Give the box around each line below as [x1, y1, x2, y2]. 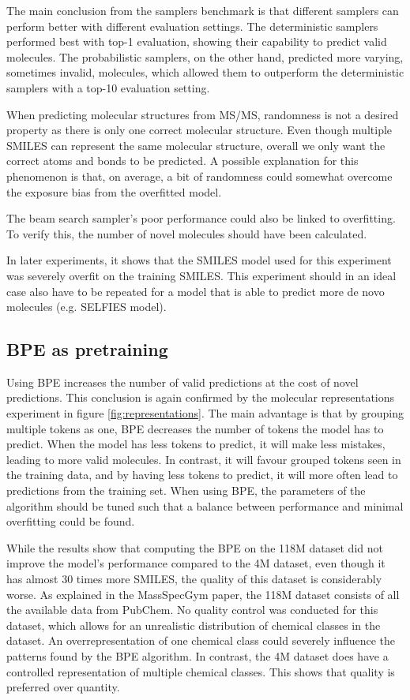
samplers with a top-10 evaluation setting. [6, 79, 210, 95]
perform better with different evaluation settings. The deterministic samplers [6, 17, 378, 34]
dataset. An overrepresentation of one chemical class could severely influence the [6, 632, 396, 649]
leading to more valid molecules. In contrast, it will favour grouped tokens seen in [6, 451, 401, 467]
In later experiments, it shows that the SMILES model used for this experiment [6, 252, 392, 268]
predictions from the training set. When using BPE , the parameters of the [6, 482, 366, 499]
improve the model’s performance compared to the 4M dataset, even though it [6, 555, 386, 571]
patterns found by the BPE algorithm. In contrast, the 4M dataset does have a [6, 647, 389, 664]
